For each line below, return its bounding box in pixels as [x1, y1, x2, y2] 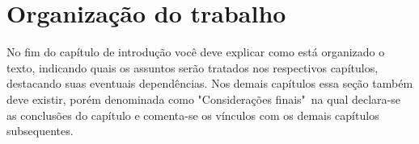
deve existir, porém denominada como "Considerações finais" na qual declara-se [6, 90, 400, 107]
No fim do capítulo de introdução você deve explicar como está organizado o [6, 43, 385, 60]
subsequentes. [6, 122, 74, 139]
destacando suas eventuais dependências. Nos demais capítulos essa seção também [6, 75, 413, 92]
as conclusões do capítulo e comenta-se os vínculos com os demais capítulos [6, 106, 379, 123]
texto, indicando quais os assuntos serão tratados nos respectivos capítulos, [6, 59, 379, 76]
